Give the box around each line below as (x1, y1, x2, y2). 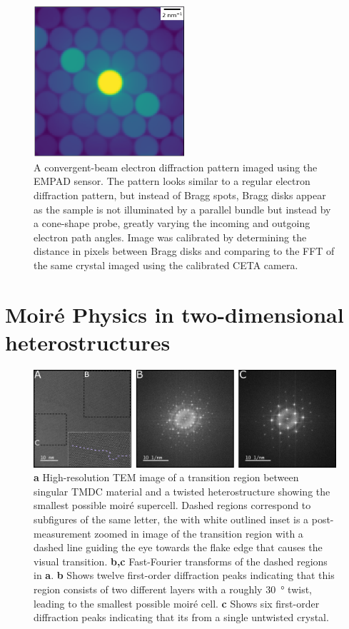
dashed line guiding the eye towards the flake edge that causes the (34, 540, 323, 555)
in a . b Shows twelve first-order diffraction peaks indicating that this (34, 568, 335, 583)
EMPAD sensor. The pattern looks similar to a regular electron (34, 173, 310, 188)
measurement (34, 525, 91, 540)
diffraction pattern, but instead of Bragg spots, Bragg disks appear (34, 188, 326, 203)
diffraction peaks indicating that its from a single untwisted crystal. (34, 610, 329, 625)
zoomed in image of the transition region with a (94, 525, 303, 540)
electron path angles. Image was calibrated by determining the (34, 229, 307, 244)
